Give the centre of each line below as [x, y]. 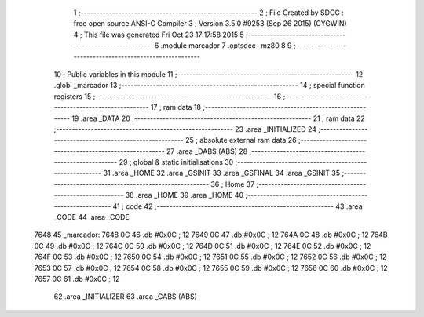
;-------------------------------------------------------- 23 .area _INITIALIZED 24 [185, 129]
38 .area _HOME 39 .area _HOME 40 [184, 195]
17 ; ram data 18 [176, 107]
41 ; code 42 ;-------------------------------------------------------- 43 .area [238, 206]
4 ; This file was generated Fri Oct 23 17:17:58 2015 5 [159, 35]
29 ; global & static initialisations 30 [176, 162]
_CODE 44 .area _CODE [91, 217]
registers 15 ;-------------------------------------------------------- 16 [168, 96]
